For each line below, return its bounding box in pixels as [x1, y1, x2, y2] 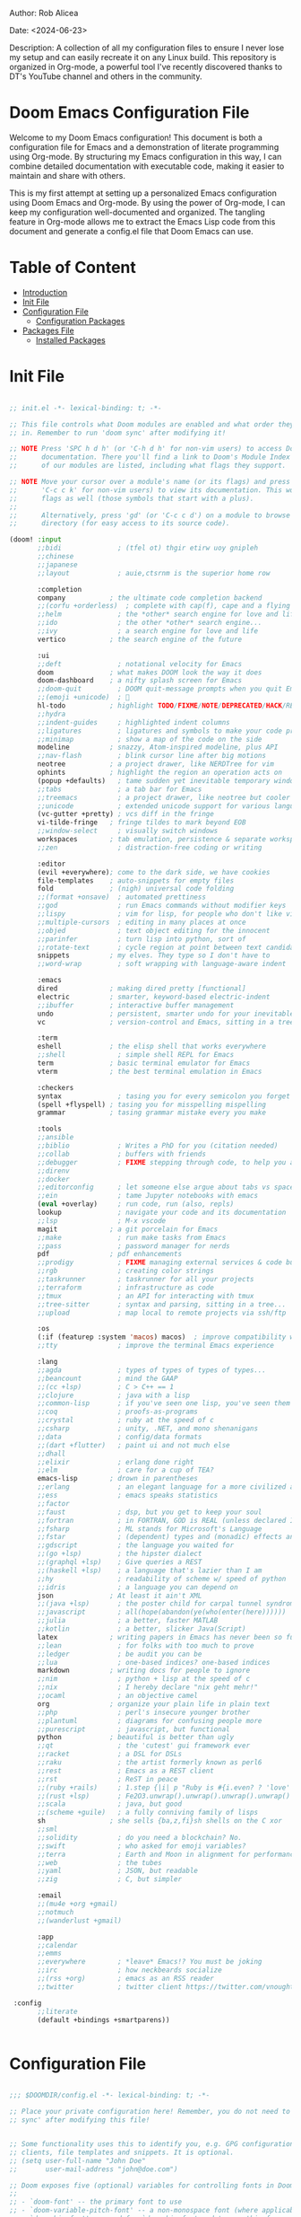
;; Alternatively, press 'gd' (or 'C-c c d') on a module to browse [9, 511, 291, 520]
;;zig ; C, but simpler [37, 1875, 182, 1884]
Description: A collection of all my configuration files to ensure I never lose [9, 42, 285, 53]
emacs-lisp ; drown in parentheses [37, 1474, 199, 1483]
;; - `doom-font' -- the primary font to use [9, 2197, 182, 2207]
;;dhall [37, 1449, 66, 1458]
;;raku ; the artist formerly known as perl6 [37, 1758, 262, 1767]
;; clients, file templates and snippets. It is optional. [9, 2148, 235, 2157]
